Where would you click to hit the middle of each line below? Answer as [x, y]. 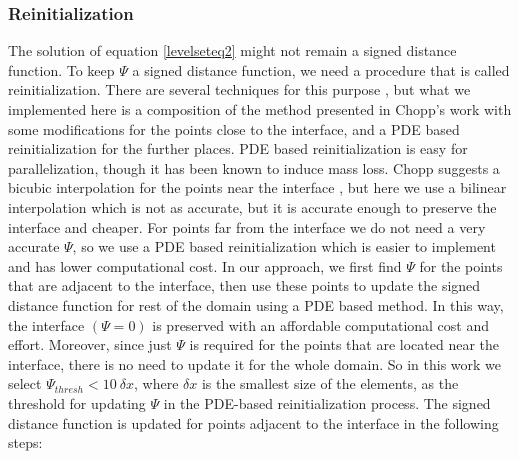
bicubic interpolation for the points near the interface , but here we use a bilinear [257, 187]
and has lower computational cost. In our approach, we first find [205, 265]
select [25, 383]
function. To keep [61, 69]
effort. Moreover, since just [90, 344]
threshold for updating [77, 402]
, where [156, 383]
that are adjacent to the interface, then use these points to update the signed [244, 285]
